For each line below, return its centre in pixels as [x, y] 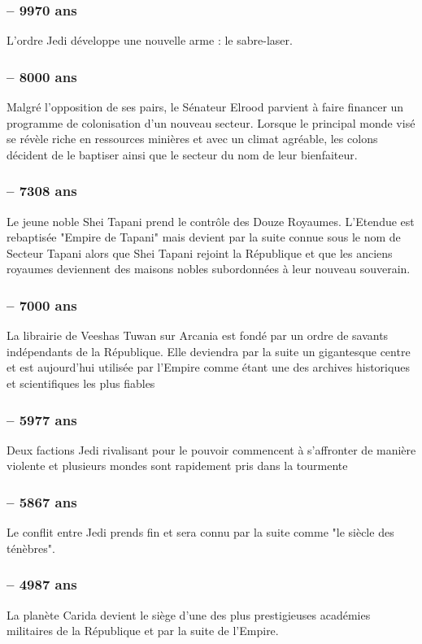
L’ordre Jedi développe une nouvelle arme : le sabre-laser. [150, 40]
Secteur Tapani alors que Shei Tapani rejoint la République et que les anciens [200, 252]
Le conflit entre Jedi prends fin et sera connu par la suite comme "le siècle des [200, 532]
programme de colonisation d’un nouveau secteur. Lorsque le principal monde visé [211, 122]
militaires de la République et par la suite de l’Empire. [143, 631]
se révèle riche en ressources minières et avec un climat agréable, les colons [192, 139]
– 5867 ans [42, 501]
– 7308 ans [42, 191]
